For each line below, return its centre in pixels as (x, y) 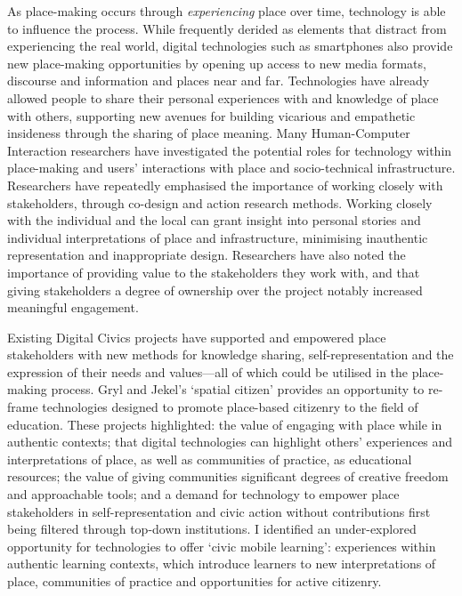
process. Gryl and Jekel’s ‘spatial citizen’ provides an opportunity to (238, 389)
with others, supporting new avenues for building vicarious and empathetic (211, 115)
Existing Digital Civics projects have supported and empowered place (197, 337)
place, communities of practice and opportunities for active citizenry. (195, 581)
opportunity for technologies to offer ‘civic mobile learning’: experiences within (222, 546)
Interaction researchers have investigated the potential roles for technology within (230, 150)
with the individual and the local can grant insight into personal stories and (214, 220)
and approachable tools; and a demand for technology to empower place (203, 494)
